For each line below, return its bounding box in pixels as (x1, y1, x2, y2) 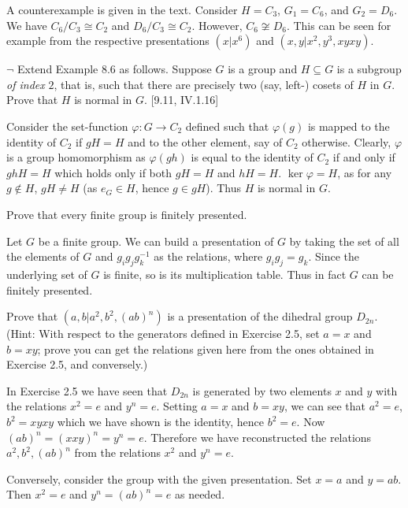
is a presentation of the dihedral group (167, 308, 353, 324)
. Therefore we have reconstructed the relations (143, 428, 372, 445)
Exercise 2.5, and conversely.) (6, 356, 148, 373)
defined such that (185, 117, 269, 134)
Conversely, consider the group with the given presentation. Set (6, 470, 312, 487)
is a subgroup (336, 61, 402, 77)
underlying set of (6, 265, 87, 282)
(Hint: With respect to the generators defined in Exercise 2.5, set (6, 325, 320, 342)
